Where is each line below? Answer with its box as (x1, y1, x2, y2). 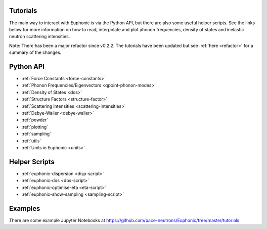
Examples (9, 204, 41, 213)
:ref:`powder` (21, 117, 48, 123)
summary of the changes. (9, 49, 62, 55)
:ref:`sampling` (21, 131, 51, 137)
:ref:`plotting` (21, 124, 48, 130)
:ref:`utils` (21, 137, 42, 143)
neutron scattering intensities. (9, 34, 70, 40)
